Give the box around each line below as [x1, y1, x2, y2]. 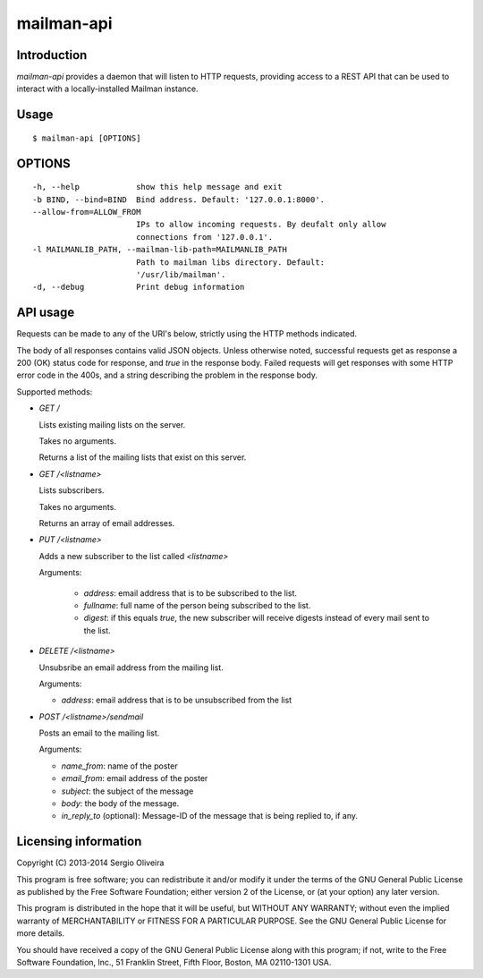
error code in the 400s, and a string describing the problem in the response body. [16, 370, 318, 380]
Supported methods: [16, 386, 93, 397]
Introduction [16, 47, 88, 63]
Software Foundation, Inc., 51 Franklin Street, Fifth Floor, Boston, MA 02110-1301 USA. [16, 957, 332, 968]
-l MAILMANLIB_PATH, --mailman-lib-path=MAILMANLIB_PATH [32, 244, 288, 255]
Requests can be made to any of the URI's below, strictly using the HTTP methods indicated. [16, 328, 358, 339]
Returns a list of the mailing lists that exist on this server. [38, 452, 247, 463]
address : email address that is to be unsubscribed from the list [61, 694, 292, 706]
